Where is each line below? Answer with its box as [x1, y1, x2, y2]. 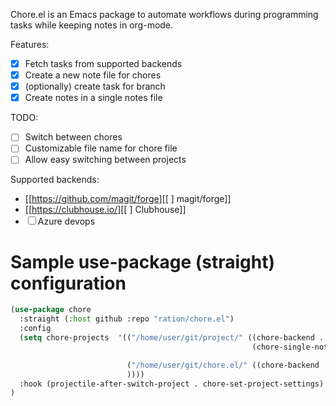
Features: [10, 39, 50, 50]
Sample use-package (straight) [10, 250, 276, 273]
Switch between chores [24, 131, 123, 143]
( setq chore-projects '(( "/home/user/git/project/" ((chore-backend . [19, 333, 325, 343]
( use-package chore [10, 305, 92, 315]
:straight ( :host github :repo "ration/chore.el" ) [19, 314, 235, 324]
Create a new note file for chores [24, 69, 162, 81]
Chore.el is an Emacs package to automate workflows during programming [10, 9, 319, 20]
